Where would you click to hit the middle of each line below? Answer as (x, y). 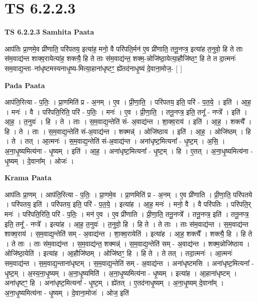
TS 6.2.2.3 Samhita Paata (49, 32)
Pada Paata (25, 85)
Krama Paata (28, 178)
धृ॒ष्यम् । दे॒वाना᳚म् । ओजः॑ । (39, 161)
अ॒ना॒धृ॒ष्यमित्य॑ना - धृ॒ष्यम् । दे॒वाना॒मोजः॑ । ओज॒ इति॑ (67, 292)
